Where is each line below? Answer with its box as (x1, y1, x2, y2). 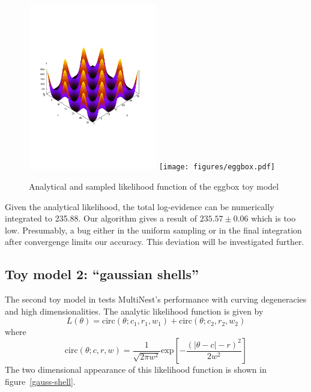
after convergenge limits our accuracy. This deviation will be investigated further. (5, 235, 304, 248)
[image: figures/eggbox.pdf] (159, 163, 275, 172)
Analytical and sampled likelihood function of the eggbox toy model (29, 180, 279, 193)
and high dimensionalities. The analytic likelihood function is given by (5, 304, 264, 317)
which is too (251, 212, 296, 225)
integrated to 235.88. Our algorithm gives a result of (5, 212, 197, 225)
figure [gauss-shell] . (5, 375, 76, 387)
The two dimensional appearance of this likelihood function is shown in (5, 363, 267, 376)
